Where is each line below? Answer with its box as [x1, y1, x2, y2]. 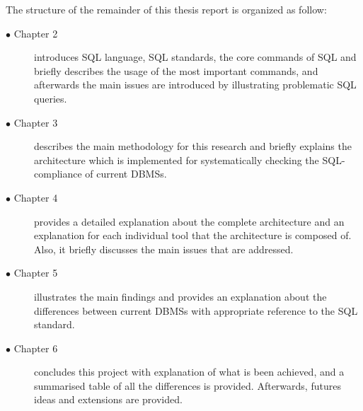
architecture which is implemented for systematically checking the [34, 152, 319, 167]
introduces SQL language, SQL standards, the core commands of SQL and [34, 50, 357, 64]
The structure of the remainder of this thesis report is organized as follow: [6, 2, 327, 16]
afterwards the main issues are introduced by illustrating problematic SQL [34, 77, 357, 92]
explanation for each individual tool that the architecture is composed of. [34, 228, 352, 243]
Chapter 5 [13, 265, 58, 280]
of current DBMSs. [85, 166, 167, 181]
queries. [34, 91, 67, 105]
